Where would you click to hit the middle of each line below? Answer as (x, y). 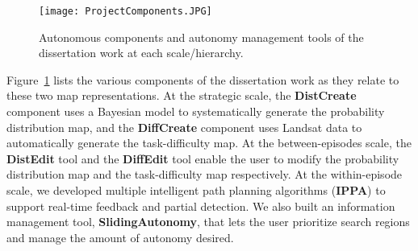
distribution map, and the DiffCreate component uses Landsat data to (184, 127)
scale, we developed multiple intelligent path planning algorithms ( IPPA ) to (196, 190)
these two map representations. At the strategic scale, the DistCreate (182, 95)
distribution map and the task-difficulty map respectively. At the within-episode (205, 174)
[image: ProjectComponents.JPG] (125, 11)
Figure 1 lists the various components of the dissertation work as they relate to (203, 79)
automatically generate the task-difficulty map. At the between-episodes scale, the (209, 143)
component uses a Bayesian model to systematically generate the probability (196, 111)
